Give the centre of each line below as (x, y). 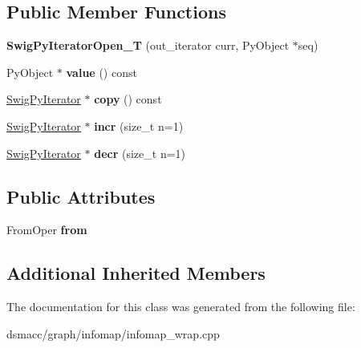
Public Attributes (81, 196)
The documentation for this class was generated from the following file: (181, 307)
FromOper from (47, 230)
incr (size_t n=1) (139, 125)
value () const (101, 72)
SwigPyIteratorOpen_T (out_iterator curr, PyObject (148, 45)
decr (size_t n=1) (140, 153)
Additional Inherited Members (136, 273)
